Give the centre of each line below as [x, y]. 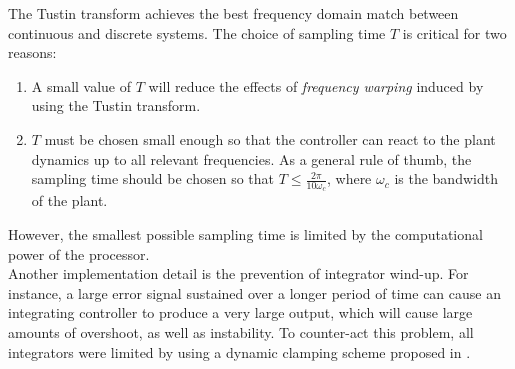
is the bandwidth [446, 178]
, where [349, 178]
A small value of [81, 85]
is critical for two [454, 32]
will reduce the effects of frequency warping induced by [316, 85]
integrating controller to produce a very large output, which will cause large [240, 312]
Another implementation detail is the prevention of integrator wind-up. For [238, 273]
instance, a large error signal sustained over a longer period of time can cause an [254, 292]
